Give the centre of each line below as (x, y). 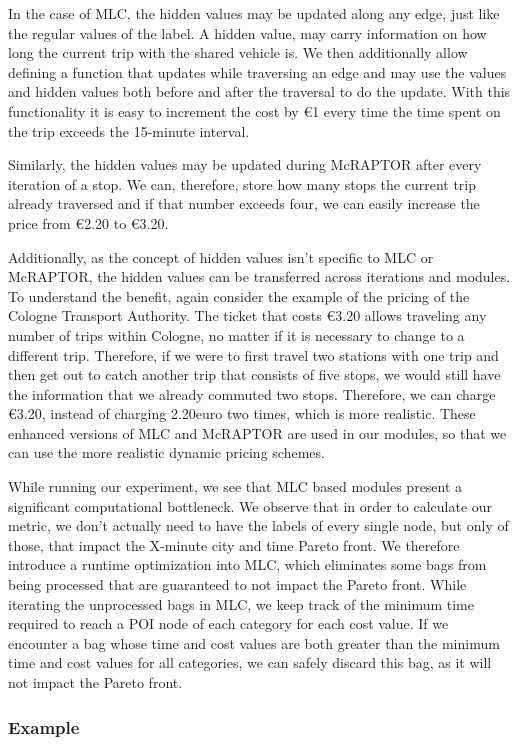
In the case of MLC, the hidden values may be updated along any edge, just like (254, 13)
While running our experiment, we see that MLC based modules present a (235, 486)
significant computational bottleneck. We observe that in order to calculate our (250, 505)
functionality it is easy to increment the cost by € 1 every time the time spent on (254, 110)
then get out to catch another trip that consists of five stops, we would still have (254, 374)
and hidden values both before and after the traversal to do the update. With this (259, 91)
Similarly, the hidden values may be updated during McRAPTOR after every (245, 164)
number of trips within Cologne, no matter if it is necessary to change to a (236, 334)
